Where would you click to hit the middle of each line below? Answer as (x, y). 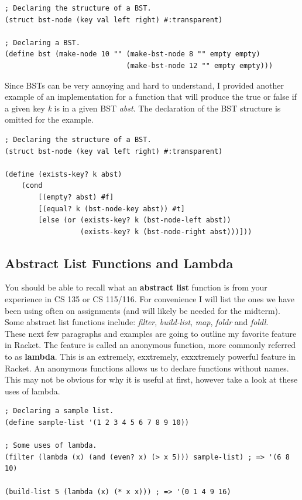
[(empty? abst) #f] (76, 197)
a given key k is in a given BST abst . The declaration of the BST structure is (143, 108)
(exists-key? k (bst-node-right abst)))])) (166, 232)
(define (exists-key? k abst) (64, 174)
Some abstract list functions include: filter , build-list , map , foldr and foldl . (137, 322)
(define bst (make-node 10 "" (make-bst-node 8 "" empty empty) (133, 54)
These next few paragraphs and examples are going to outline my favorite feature (151, 333)
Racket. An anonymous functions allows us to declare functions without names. (147, 368)
